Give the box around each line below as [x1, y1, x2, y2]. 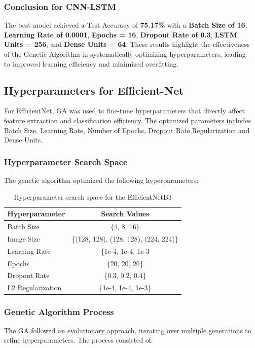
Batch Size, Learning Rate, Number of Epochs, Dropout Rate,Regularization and [4, 125, 250, 135]
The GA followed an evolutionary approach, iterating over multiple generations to [4, 325, 252, 335]
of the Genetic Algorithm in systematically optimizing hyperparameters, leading [4, 49, 246, 59]
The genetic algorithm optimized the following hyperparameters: [4, 174, 199, 185]
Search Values [101, 209, 149, 219]
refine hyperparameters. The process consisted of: [4, 335, 153, 345]
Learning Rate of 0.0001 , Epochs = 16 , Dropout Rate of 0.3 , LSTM [4, 29, 237, 39]
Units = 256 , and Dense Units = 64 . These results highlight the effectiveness [4, 39, 250, 49]
